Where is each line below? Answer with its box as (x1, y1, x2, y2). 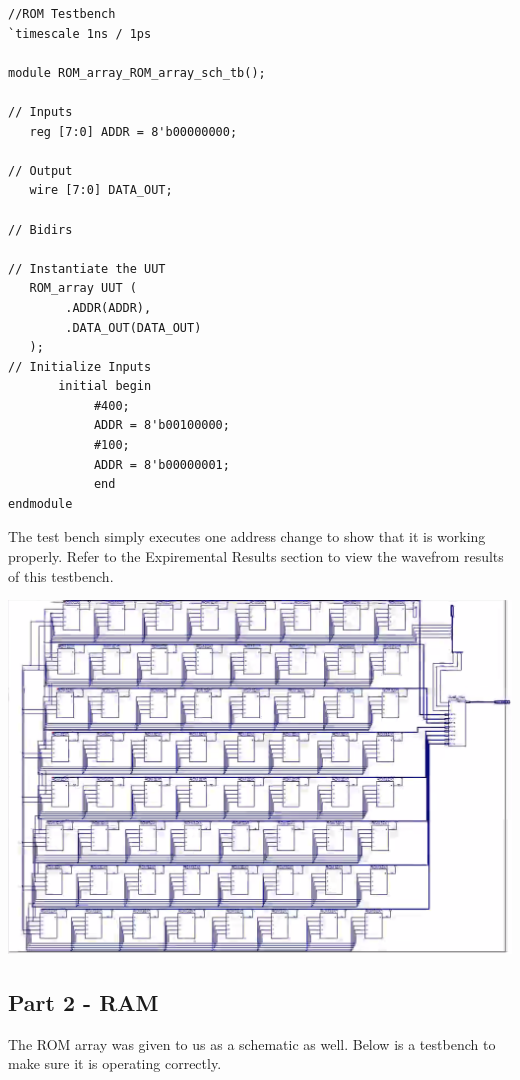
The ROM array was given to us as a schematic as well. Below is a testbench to (8, 1033, 496, 1054)
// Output (8, 163, 73, 178)
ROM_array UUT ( (29, 281, 137, 296)
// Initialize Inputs (8, 359, 152, 374)
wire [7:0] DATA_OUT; (29, 183, 173, 198)
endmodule (8, 496, 73, 511)
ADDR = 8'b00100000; (93, 418, 230, 433)
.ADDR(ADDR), (65, 300, 152, 315)
